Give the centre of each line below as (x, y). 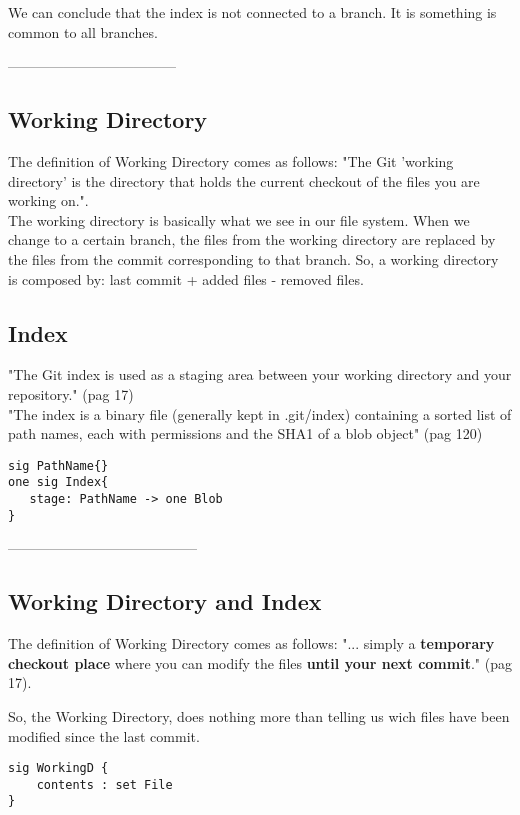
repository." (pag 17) (71, 393)
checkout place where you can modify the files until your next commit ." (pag (260, 662)
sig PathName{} (58, 465)
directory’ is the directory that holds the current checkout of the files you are (244, 180)
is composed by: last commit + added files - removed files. (186, 278)
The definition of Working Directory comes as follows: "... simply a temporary (251, 643)
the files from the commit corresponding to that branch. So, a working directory (253, 258)
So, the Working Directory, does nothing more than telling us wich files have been (259, 715)
